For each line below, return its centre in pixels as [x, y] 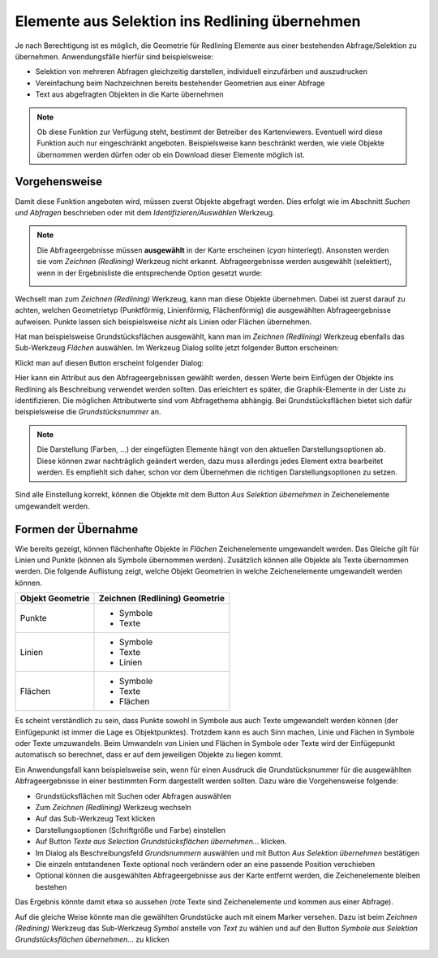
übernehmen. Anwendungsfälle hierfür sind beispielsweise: [114, 56]
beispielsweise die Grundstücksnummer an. [88, 412]
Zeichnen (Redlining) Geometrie [161, 599]
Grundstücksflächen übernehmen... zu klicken [92, 939]
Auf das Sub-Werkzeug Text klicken [95, 819]
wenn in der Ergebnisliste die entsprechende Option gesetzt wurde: [150, 273]
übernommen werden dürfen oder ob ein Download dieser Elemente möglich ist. [171, 154]
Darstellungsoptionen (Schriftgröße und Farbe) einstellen [131, 830]
